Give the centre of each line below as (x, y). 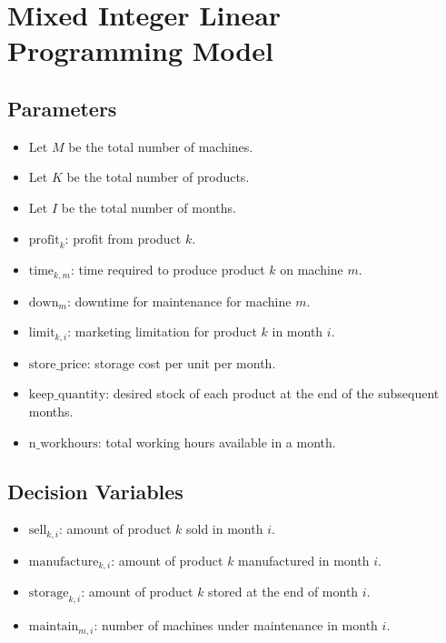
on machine (312, 270)
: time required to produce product (168, 270)
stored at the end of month (283, 592)
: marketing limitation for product (162, 332)
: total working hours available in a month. (217, 442)
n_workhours (63, 443)
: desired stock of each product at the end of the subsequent (273, 393)
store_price (58, 364)
